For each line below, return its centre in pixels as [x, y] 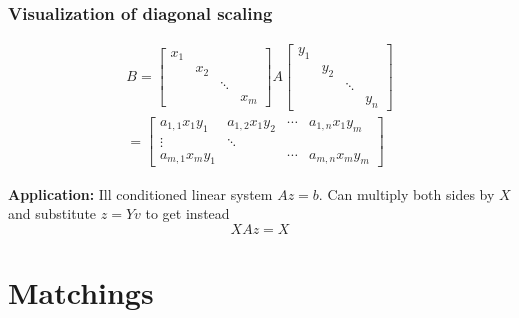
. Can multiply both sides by [406, 193]
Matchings [81, 291]
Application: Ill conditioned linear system [140, 193]
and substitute [52, 213]
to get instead [187, 213]
